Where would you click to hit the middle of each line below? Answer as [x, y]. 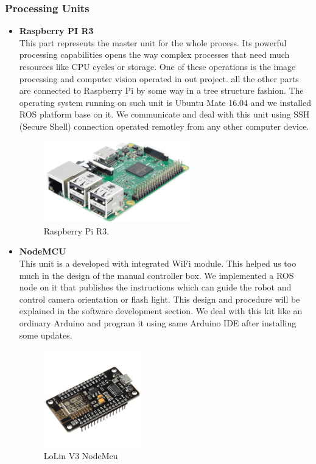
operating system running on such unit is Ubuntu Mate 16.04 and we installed [165, 102]
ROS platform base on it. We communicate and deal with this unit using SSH [164, 114]
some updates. [46, 335]
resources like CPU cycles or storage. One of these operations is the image [157, 66]
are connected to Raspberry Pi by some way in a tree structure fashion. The [161, 90]
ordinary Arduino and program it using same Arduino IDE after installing [158, 322]
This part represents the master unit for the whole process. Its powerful [153, 42]
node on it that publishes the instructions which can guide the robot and [155, 287]
